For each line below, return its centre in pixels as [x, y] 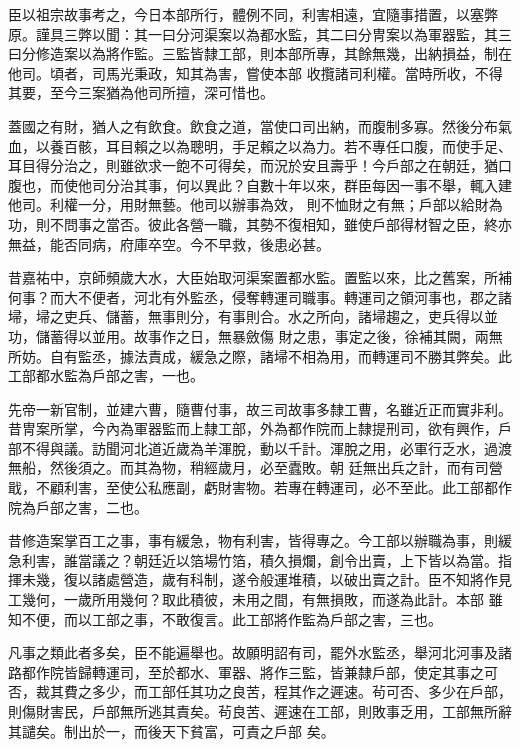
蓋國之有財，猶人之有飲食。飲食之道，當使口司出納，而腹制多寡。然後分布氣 [260, 125]
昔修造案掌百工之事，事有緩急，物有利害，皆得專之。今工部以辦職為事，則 [253, 540]
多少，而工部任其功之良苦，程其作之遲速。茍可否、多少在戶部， [301, 691]
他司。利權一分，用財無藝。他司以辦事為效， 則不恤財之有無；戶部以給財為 [255, 204]
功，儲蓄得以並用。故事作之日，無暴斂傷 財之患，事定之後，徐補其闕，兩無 [255, 335]
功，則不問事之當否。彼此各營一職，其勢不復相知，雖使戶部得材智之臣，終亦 [260, 223]
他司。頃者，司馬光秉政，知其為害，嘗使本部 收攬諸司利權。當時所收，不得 [255, 72]
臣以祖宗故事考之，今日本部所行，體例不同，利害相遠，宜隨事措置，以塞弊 [253, 14]
